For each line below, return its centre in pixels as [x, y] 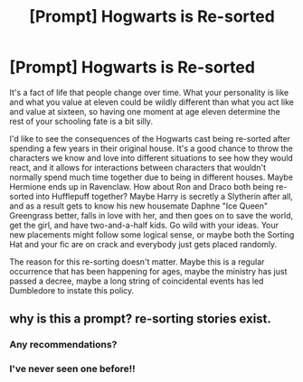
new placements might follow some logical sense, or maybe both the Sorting [152, 234]
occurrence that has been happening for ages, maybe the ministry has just [148, 271]
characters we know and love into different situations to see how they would [151, 158]
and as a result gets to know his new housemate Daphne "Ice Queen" [139, 206]
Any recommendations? [63, 345]
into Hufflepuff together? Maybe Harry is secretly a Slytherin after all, [165, 196]
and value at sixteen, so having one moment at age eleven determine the [145, 111]
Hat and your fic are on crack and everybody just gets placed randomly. [143, 244]
